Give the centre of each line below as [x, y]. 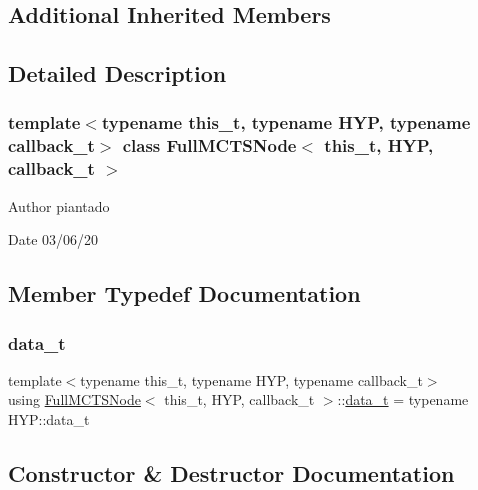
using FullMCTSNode [74, 399]
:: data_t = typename [403, 399]
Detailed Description [117, 73]
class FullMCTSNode [209, 145]
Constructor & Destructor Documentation [231, 472]
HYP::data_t [49, 419]
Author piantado [59, 205]
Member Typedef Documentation [184, 293]
